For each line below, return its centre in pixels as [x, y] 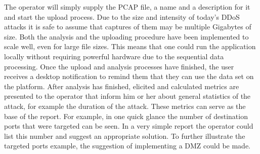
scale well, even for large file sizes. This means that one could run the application [130, 46]
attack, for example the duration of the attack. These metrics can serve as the [125, 106]
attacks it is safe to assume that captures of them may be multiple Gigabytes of [128, 27]
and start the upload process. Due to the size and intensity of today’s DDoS [122, 16]
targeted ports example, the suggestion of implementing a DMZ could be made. [127, 146]
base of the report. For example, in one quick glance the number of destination [126, 116]
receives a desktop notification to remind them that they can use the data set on [129, 76]
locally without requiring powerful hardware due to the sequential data [114, 56]
